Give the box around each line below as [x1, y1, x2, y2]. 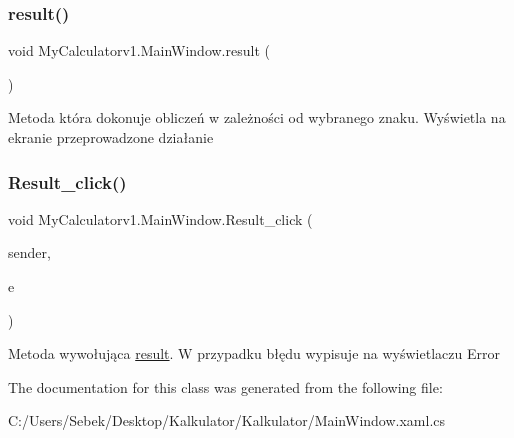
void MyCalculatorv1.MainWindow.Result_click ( [8, 208, 313, 229]
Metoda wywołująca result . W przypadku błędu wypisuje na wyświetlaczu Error [8, 343, 500, 364]
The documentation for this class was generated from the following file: [8, 376, 443, 397]
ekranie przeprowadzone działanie [8, 127, 214, 147]
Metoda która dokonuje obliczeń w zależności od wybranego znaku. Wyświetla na [8, 107, 506, 128]
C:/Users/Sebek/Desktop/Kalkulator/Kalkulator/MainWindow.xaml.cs [8, 410, 446, 431]
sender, [8, 242, 51, 263]
